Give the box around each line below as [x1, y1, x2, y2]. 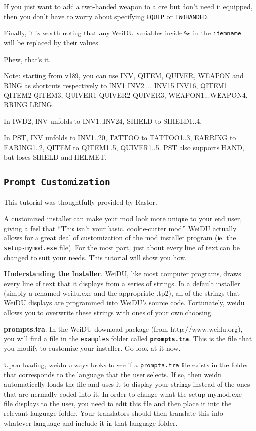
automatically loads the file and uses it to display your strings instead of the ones [4, 379, 250, 389]
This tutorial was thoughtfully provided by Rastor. [4, 197, 157, 207]
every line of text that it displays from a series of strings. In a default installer [4, 278, 240, 288]
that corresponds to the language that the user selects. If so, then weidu [4, 369, 221, 379]
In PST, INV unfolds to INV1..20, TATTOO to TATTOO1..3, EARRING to [4, 133, 236, 143]
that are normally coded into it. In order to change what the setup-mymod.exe [4, 388, 242, 398]
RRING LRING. [4, 99, 54, 109]
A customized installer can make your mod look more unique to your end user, [4, 213, 242, 224]
